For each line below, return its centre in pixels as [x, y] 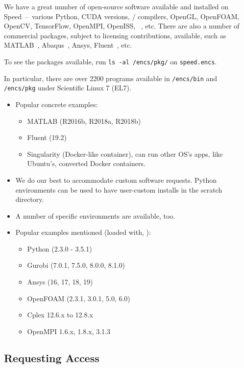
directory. [30, 199]
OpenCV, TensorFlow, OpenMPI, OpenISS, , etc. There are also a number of [122, 26]
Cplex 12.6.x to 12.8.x [60, 315]
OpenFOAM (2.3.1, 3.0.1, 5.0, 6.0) [79, 298]
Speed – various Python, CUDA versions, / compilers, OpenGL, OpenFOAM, [122, 16]
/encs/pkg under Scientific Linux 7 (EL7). [68, 88]
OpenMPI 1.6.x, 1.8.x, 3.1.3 [69, 331]
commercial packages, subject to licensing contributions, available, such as [115, 35]
